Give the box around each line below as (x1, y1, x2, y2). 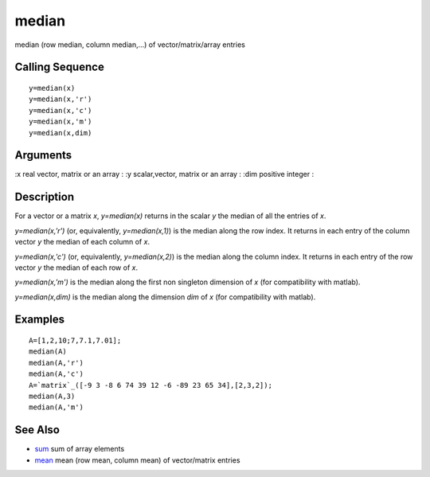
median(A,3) (29, 392, 76, 401)
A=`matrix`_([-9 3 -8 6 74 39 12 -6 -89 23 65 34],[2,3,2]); (29, 381, 272, 389)
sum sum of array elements (34, 444, 125, 454)
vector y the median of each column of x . (14, 237, 150, 247)
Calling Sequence (14, 61, 105, 74)
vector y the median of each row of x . (14, 263, 139, 272)
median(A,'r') (29, 358, 84, 367)
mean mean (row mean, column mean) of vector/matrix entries (34, 455, 240, 465)
